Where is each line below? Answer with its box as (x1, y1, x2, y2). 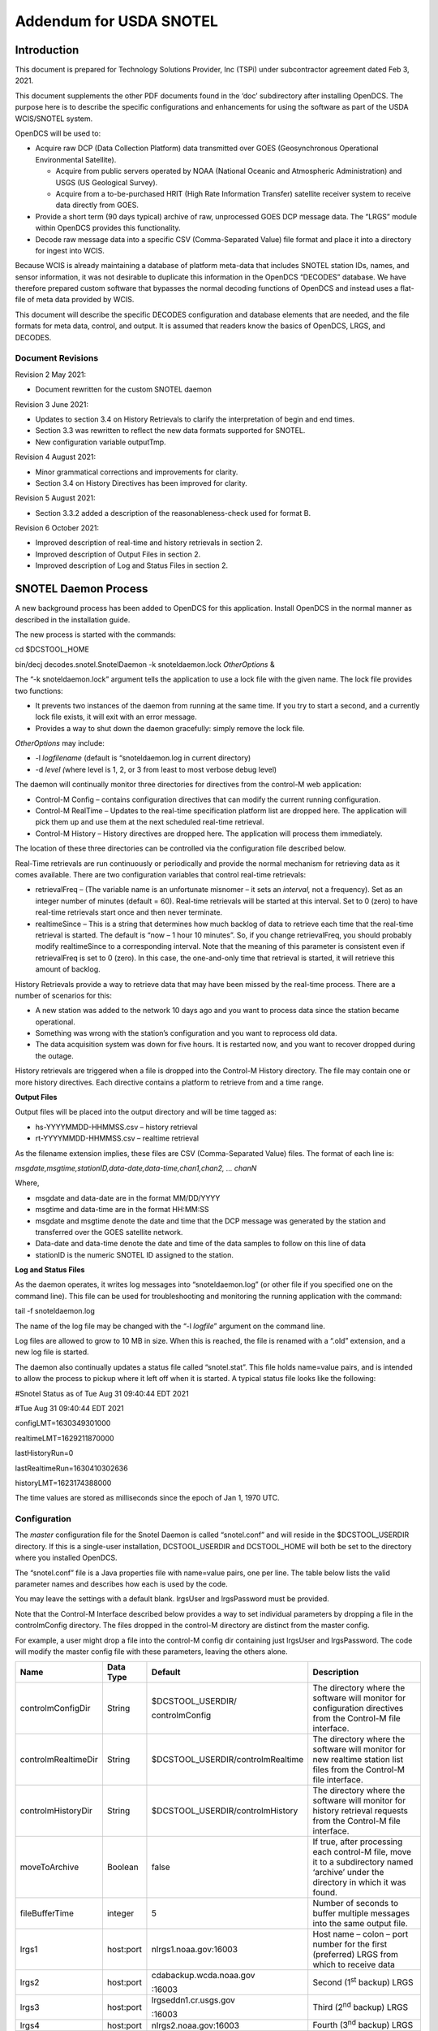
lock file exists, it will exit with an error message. (35, 712, 198, 722)
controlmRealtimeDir (19, 1754, 98, 1765)
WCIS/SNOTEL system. (15, 114, 93, 123)
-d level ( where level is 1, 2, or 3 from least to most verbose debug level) (35, 764, 277, 774)
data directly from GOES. (55, 200, 140, 210)
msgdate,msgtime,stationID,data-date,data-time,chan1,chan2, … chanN (15, 1163, 257, 1173)
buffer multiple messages (312, 1908, 410, 1919)
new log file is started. (15, 1347, 89, 1357)
